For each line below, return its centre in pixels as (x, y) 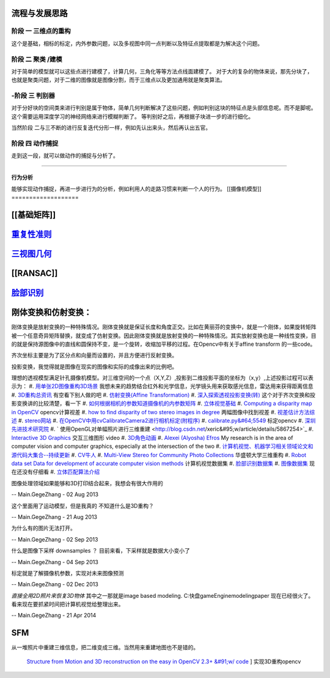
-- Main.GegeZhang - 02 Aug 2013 (55, 494)
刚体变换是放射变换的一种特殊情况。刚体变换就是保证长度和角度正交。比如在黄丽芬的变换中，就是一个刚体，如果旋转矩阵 (164, 327)
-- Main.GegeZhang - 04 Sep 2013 (55, 562)
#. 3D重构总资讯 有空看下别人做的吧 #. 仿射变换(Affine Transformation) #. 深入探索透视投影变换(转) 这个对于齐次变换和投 (163, 395)
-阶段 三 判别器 (33, 96)
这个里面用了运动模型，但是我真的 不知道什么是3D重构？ (82, 505)
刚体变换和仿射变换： (51, 312)
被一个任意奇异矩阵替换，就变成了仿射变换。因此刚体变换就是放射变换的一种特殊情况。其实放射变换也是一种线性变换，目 (164, 335)
